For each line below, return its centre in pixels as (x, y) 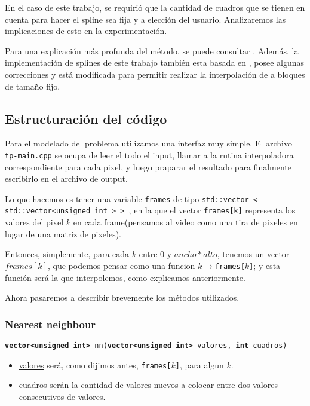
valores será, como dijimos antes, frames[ (95, 364)
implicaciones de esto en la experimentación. (86, 31)
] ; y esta (265, 265)
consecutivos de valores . (62, 396)
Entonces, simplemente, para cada (67, 254)
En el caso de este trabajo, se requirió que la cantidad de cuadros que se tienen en (155, 7)
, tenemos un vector (253, 254)
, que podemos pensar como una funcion (121, 265)
